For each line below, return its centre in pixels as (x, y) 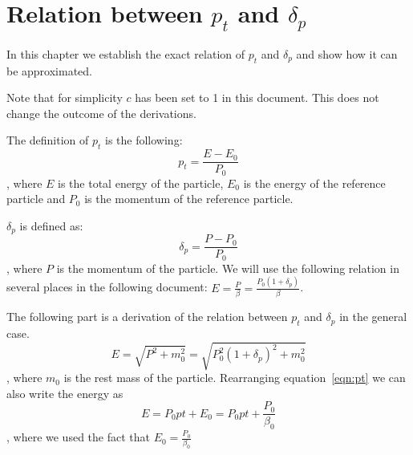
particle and (36, 199)
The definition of (48, 140)
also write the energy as (65, 393)
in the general (373, 317)
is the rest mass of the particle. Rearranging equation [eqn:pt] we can (235, 378)
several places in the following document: (107, 287)
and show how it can (347, 53)
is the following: (144, 140)
